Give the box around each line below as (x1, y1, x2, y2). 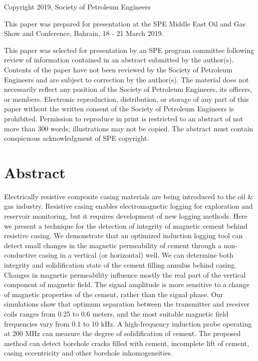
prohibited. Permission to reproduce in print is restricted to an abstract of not (4, 113, 244, 123)
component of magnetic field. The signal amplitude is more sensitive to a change (4, 279, 250, 290)
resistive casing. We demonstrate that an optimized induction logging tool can (4, 230, 243, 241)
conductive (4, 250, 37, 260)
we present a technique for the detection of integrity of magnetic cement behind (4, 220, 248, 231)
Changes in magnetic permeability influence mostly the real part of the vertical (4, 269, 246, 280)
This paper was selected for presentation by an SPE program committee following (4, 44, 254, 55)
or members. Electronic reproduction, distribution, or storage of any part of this (4, 93, 249, 104)
